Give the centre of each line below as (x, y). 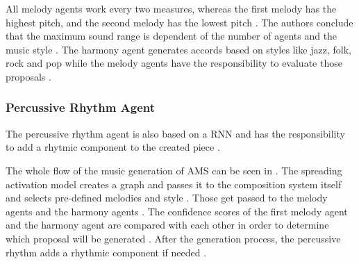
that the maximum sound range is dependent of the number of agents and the (172, 36)
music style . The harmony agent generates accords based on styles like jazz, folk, (178, 49)
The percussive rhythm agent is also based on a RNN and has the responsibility (175, 133)
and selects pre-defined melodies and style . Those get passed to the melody (167, 198)
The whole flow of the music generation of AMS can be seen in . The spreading (174, 170)
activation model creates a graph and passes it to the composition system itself (174, 184)
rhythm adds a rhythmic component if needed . (106, 252)
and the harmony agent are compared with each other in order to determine (167, 225)
